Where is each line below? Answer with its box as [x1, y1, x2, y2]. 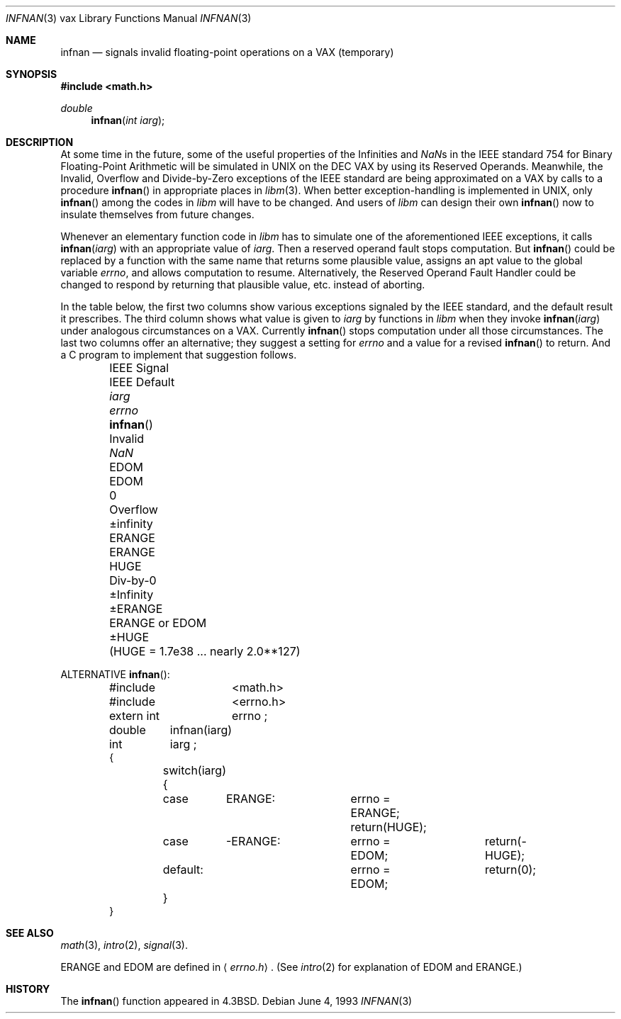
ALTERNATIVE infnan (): [60, 668, 170, 680]
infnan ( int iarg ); [91, 114, 165, 126]
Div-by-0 [109, 573, 157, 587]
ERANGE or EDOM [109, 616, 207, 630]
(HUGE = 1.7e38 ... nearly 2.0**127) [109, 644, 301, 658]
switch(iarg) [162, 763, 226, 777]
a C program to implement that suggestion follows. [60, 349, 297, 361]
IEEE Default [109, 375, 175, 389]
